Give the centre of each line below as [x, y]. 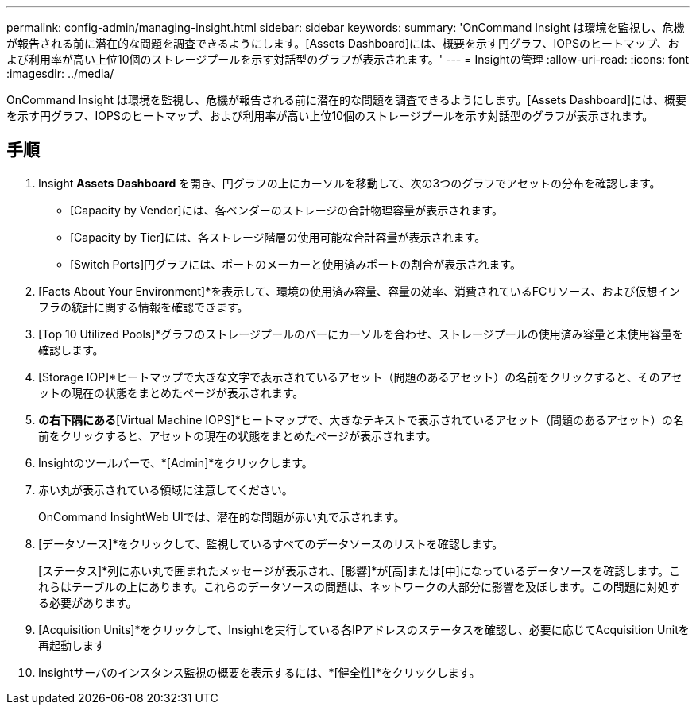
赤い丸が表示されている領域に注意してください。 [166, 489]
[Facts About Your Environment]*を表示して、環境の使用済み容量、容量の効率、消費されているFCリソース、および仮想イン [359, 291]
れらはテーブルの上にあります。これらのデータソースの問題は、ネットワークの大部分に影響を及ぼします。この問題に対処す [359, 586]
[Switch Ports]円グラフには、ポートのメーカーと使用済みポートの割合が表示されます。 [296, 264]
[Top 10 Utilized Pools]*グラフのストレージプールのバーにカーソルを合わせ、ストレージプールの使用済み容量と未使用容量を [361, 334]
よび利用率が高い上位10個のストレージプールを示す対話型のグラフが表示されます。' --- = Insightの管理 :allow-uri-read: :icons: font [348, 59]
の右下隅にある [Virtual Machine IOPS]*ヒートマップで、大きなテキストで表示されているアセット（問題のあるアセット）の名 [361, 419]
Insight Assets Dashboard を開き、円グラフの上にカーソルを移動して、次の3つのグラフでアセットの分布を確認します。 [350, 183]
